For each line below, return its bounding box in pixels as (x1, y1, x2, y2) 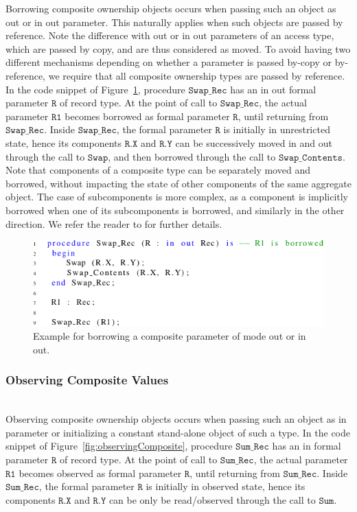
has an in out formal (230, 82, 316, 96)
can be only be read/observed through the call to (108, 492, 316, 507)
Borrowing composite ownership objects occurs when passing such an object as (5, 1, 336, 15)
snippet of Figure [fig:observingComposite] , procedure (5, 439, 233, 453)
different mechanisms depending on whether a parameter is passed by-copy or (5, 55, 332, 69)
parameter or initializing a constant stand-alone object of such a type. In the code (5, 425, 351, 439)
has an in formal (272, 439, 341, 453)
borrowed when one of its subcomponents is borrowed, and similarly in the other (5, 202, 345, 217)
